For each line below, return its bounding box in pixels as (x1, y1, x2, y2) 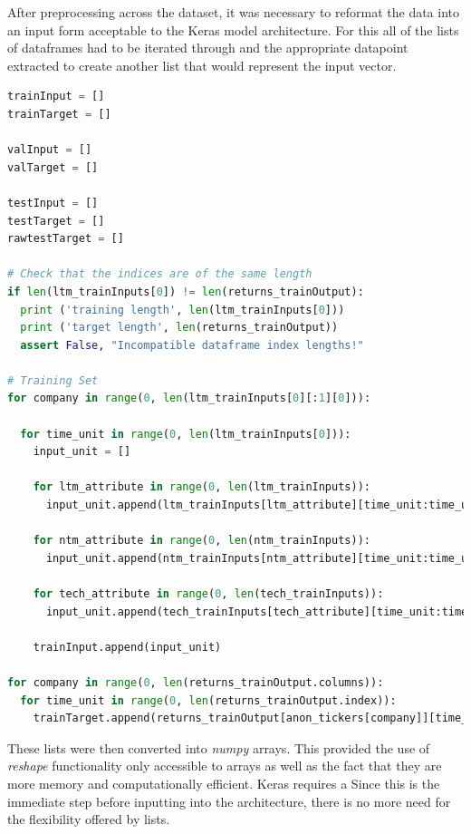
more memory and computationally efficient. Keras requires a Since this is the (7, 773, 440, 792)
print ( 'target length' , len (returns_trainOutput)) (20, 321, 339, 335)
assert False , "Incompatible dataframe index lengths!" (20, 338, 364, 352)
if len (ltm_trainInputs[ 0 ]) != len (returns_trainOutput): (7, 285, 364, 298)
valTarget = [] (7, 160, 99, 174)
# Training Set (7, 373, 99, 387)
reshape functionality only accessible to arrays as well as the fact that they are (7, 756, 442, 775)
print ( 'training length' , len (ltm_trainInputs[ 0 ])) (20, 303, 345, 316)
